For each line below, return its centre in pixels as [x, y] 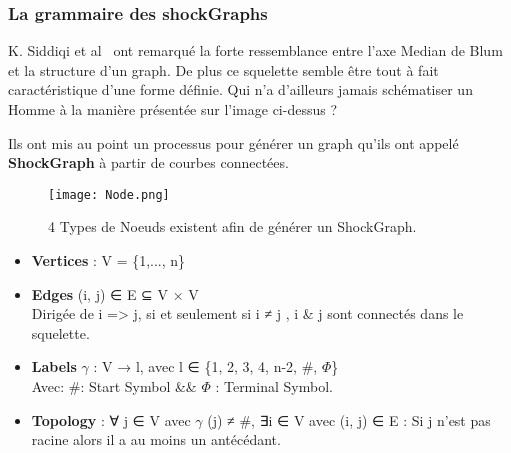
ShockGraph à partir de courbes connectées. [148, 162]
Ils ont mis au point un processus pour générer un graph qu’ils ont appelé [233, 142]
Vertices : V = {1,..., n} [108, 260]
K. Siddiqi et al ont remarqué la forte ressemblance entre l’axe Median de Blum [255, 50]
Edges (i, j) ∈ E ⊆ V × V [115, 293]
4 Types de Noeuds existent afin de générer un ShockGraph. [232, 226]
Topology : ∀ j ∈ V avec [111, 419]
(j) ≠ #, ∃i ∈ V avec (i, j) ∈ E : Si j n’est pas [349, 419]
